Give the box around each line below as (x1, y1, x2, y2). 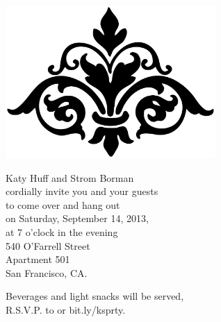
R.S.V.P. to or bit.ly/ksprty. (6, 302, 126, 316)
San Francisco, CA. (6, 265, 88, 280)
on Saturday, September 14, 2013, (6, 211, 149, 226)
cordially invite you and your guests (6, 184, 158, 198)
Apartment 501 (6, 252, 70, 266)
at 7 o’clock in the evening (6, 224, 118, 239)
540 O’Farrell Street (6, 238, 90, 253)
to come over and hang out (6, 197, 120, 212)
